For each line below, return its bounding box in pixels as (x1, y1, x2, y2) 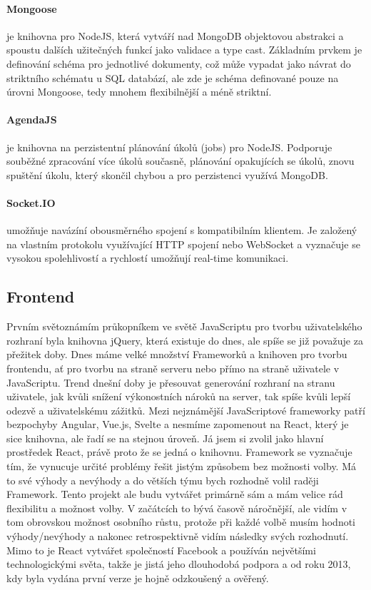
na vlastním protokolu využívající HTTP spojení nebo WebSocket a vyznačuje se (6, 236, 360, 251)
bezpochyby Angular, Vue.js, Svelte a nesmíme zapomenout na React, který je (6, 417, 349, 432)
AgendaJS (6, 112, 57, 127)
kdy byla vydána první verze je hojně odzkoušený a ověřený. (6, 570, 269, 585)
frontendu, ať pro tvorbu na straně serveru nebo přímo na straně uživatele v (6, 360, 340, 375)
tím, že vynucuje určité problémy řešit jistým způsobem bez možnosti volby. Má (6, 459, 357, 474)
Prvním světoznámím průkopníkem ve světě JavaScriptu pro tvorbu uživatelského (6, 319, 362, 334)
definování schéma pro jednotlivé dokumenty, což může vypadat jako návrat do (6, 56, 351, 71)
